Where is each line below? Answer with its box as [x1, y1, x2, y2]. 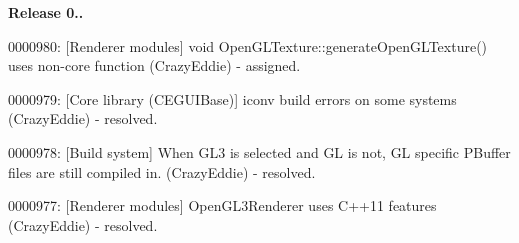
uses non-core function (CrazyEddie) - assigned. [8, 55, 301, 76]
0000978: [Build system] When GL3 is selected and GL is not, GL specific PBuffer [8, 141, 511, 162]
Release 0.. [8, 2, 84, 22]
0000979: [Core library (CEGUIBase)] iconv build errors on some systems [8, 88, 457, 109]
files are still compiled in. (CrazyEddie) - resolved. [8, 161, 316, 182]
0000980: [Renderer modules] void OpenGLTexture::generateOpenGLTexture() [8, 35, 488, 56]
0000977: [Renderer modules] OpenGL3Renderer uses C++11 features [8, 195, 437, 216]
